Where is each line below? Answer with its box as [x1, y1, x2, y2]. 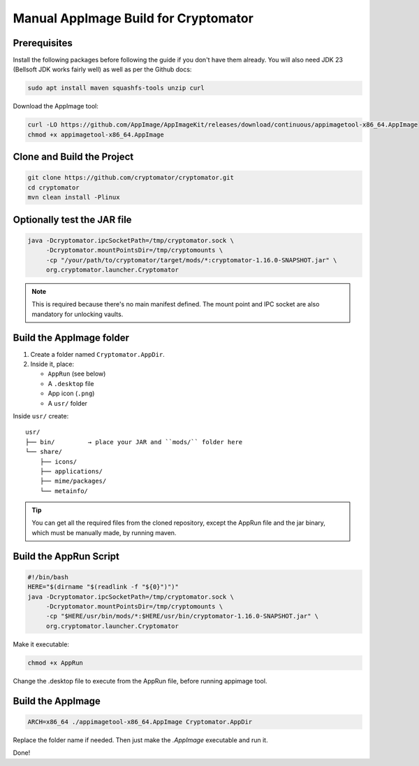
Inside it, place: [30, 360, 75, 368]
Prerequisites [13, 37, 73, 49]
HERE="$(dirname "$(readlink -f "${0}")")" [27, 583, 179, 591]
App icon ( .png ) [47, 389, 95, 398]
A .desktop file [47, 379, 94, 388]
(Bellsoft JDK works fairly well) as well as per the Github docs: [13, 65, 192, 73]
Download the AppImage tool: [13, 102, 99, 111]
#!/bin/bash [27, 573, 69, 581]
